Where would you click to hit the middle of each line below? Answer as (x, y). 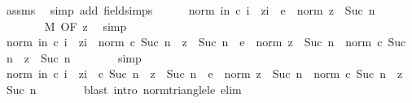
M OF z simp (85, 26)
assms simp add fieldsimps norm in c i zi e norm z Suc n (191, 10)
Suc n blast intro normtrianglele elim (124, 89)
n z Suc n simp (74, 57)
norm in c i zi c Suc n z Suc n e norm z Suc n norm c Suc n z (204, 73)
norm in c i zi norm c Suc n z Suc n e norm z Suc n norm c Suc (206, 42)
